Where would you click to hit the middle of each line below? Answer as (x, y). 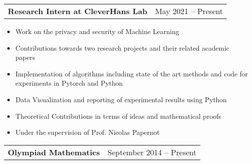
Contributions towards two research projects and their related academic (122, 47)
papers (25, 57)
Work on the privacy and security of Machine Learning (97, 31)
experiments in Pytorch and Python (69, 83)
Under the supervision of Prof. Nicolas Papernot (87, 132)
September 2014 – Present (152, 152)
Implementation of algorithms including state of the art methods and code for (132, 73)
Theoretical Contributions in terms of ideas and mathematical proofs (118, 116)
